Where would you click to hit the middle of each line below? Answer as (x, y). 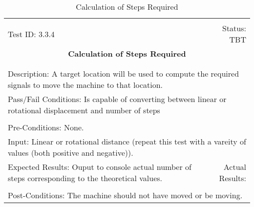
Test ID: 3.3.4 (31, 34)
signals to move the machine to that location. (85, 85)
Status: (234, 28)
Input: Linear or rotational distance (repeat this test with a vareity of (127, 141)
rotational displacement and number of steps (84, 110)
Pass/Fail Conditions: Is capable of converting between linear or (117, 99)
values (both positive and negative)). (71, 153)
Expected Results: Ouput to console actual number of (100, 167)
